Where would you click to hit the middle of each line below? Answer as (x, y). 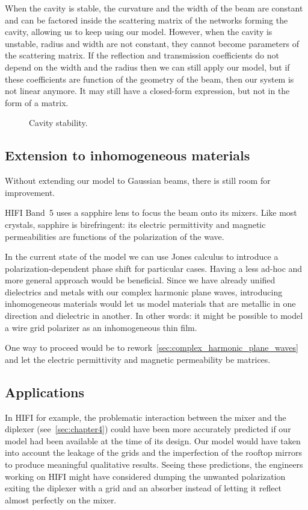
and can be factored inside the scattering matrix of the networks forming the (146, 20)
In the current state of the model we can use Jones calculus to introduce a (142, 257)
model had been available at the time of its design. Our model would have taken (153, 440)
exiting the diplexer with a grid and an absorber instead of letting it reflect (143, 488)
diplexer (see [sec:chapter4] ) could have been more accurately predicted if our (148, 429)
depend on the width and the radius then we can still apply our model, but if (147, 67)
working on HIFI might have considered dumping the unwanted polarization (145, 476)
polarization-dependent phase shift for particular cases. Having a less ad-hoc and (154, 268)
